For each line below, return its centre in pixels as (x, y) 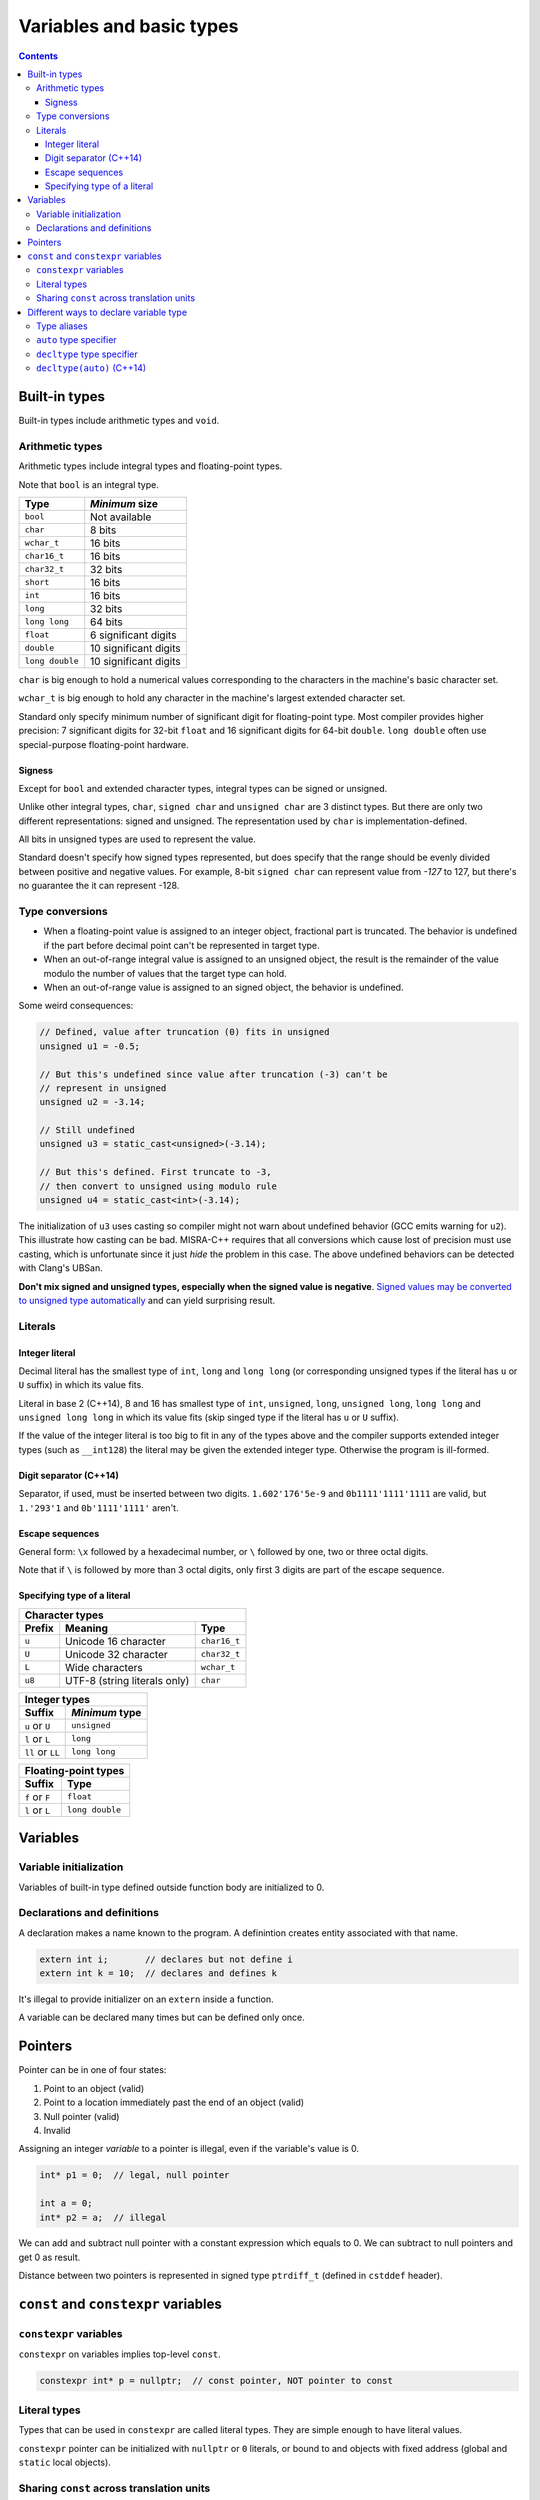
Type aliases (62, 326)
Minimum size (124, 503)
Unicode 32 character (117, 1654)
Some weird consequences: (76, 1006)
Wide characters (104, 1667)
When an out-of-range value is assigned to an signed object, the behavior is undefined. (223, 987)
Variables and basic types (128, 26)
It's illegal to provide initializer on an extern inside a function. (146, 1999)
